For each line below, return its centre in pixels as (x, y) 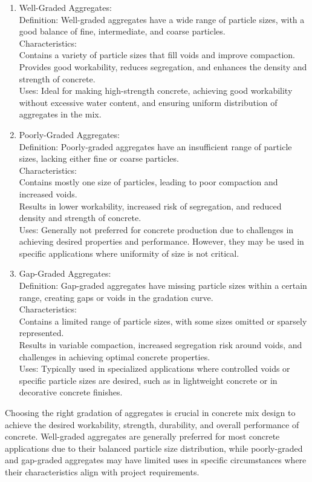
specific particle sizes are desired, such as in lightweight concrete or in (148, 380)
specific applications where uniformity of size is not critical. (129, 253)
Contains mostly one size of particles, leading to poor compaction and (148, 182)
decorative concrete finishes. (71, 392)
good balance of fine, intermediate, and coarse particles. (122, 31)
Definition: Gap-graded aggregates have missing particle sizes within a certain (163, 286)
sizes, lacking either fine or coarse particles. (99, 158)
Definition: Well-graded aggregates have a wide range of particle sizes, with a (162, 19)
